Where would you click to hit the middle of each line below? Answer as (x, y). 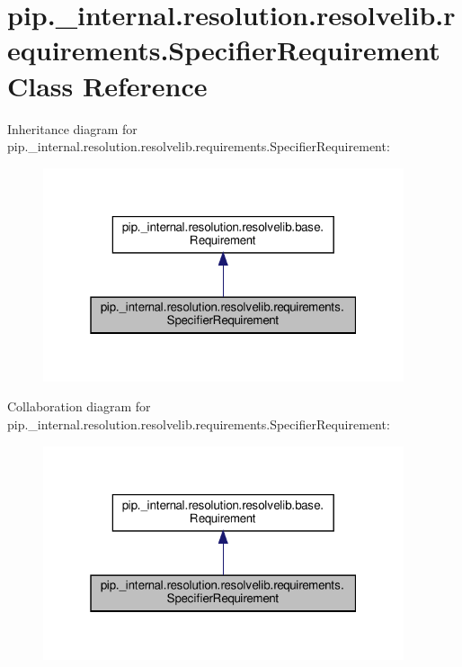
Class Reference (107, 85)
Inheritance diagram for (72, 128)
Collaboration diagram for (79, 406)
